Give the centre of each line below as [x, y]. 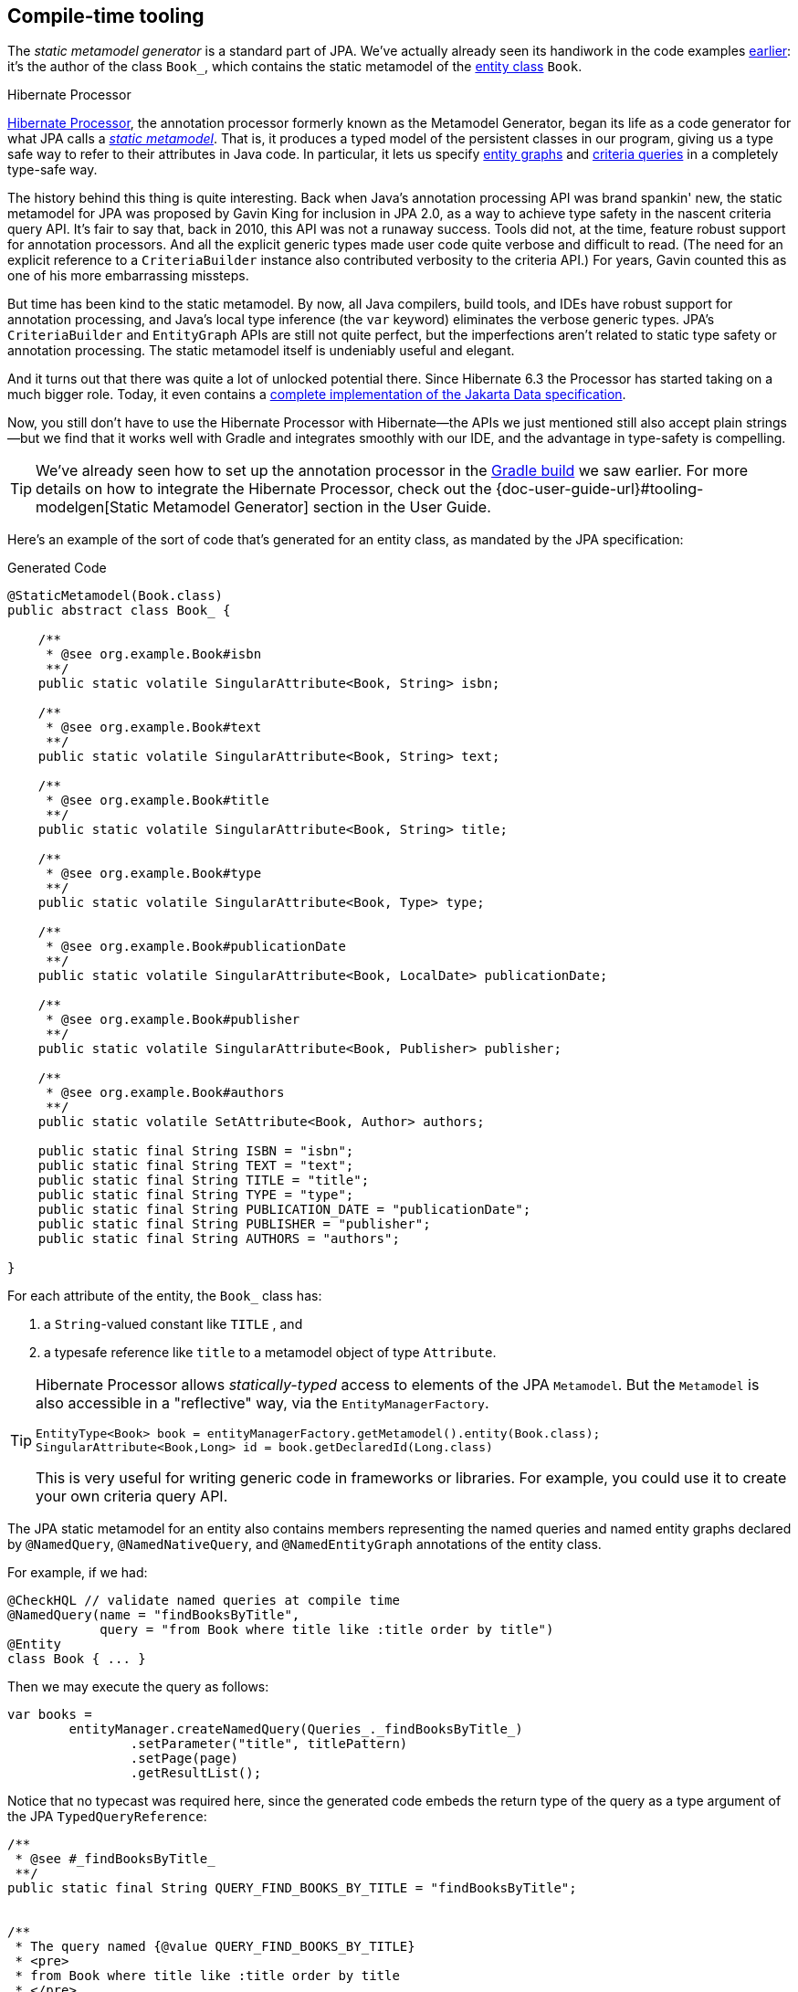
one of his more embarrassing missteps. [128, 276]
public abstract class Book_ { [119, 611]
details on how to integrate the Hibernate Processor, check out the [264, 489]
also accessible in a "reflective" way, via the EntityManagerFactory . [262, 1403]
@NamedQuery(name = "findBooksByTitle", [154, 1615]
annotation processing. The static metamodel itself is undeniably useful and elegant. [261, 351]
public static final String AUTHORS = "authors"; [219, 1239]
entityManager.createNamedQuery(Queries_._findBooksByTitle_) [296, 1729]
